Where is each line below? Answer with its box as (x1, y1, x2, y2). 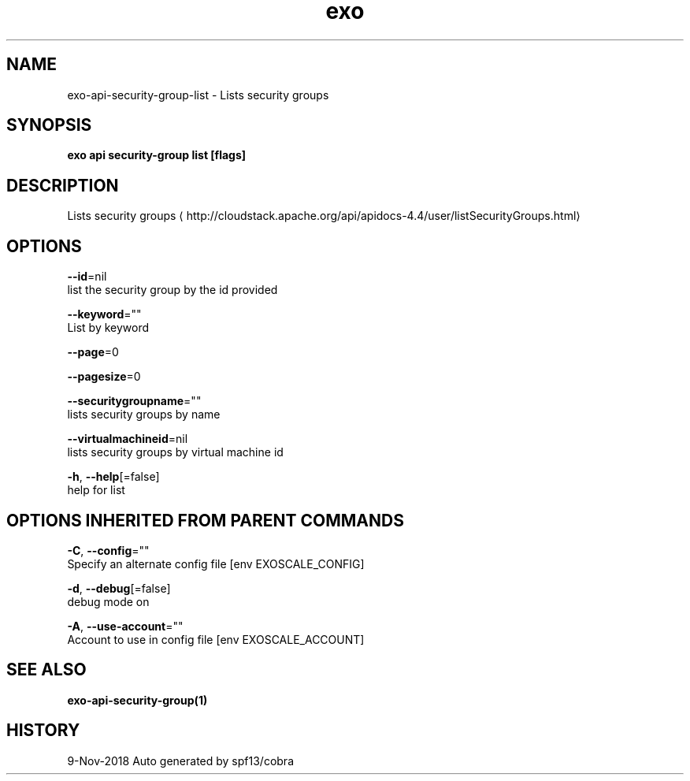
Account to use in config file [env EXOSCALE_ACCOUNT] (67, 632, 365, 646)
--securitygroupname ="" (67, 394, 202, 408)
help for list (67, 483, 125, 497)
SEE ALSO (6, 660, 87, 680)
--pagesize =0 (67, 370, 141, 384)
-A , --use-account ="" (67, 619, 184, 633)
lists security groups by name (67, 407, 221, 422)
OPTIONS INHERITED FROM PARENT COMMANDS (6, 510, 404, 530)
